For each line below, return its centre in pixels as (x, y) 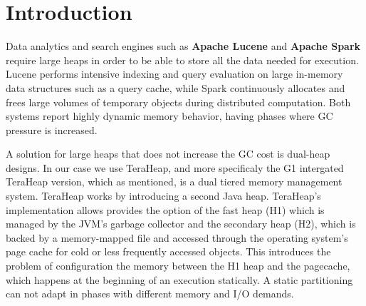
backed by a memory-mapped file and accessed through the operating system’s (177, 237)
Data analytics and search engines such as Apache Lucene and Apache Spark (183, 46)
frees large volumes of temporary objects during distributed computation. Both (178, 102)
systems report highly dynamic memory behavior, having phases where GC (169, 116)
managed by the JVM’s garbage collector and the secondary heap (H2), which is (181, 224)
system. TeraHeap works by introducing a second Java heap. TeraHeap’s (163, 196)
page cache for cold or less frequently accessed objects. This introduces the (168, 251)
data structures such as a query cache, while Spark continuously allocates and (176, 87)
